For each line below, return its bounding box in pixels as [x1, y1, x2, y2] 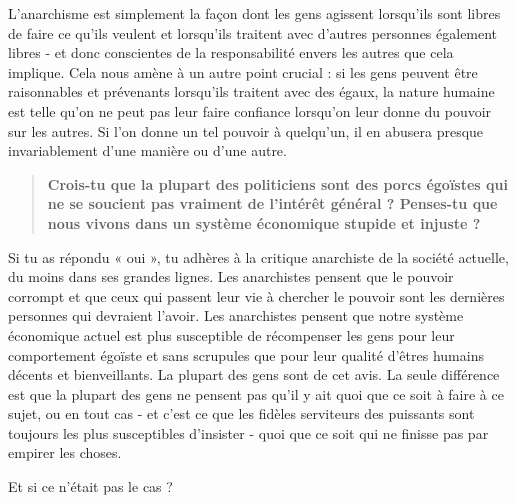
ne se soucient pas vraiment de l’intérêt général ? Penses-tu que [47, 193, 498, 214]
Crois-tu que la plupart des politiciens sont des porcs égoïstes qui [47, 173, 508, 194]
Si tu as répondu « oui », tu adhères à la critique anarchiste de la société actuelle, [8, 246, 509, 267]
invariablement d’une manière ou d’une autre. [8, 140, 287, 161]
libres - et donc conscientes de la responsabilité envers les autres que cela [8, 42, 454, 63]
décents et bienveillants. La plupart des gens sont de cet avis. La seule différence [8, 364, 500, 385]
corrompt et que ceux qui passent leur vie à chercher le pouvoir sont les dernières [8, 285, 505, 306]
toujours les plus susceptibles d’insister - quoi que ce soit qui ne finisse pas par [8, 422, 489, 443]
